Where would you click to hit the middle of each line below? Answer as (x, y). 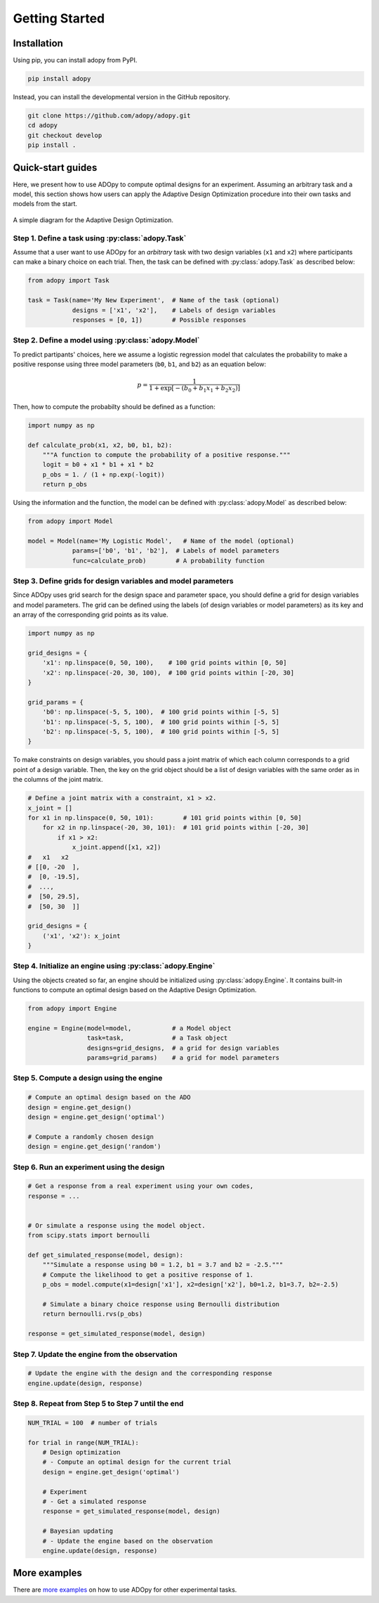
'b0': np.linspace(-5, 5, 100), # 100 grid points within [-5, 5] (161, 712)
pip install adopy (59, 79)
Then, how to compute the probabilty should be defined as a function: (114, 406)
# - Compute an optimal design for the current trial (137, 1462)
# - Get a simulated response (94, 1502)
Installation (38, 43)
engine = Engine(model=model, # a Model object (129, 1028)
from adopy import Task (69, 281)
